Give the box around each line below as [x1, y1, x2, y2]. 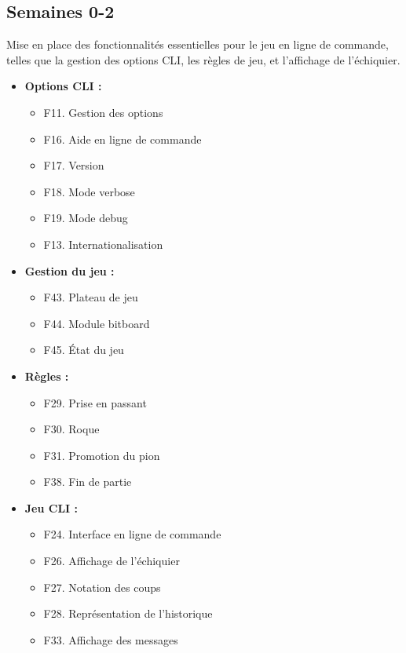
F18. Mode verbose [43, 183, 135, 199]
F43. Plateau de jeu [43, 289, 138, 305]
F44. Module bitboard [43, 315, 150, 331]
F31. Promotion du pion [43, 447, 160, 463]
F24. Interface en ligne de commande [43, 526, 221, 542]
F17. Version [43, 157, 104, 173]
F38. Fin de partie [43, 473, 132, 490]
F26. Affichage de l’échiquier [43, 553, 180, 569]
